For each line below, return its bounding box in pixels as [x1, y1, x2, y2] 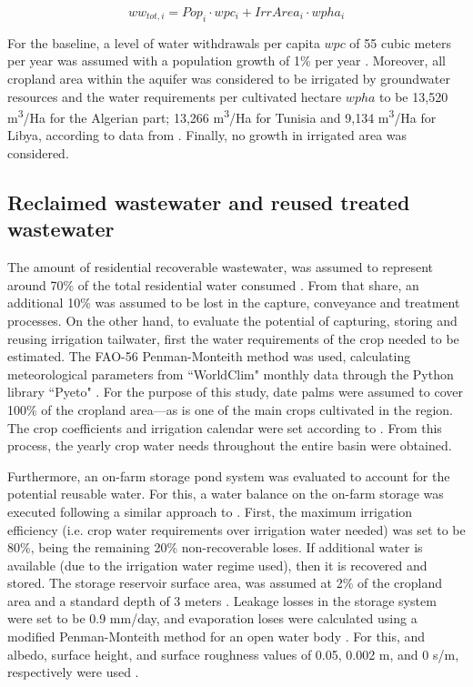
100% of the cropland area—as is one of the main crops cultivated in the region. [7, 399, 453, 419]
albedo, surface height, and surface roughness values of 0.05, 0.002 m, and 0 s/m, [7, 644, 459, 663]
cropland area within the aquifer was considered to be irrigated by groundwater [7, 68, 451, 87]
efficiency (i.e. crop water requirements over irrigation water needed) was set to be [7, 520, 466, 539]
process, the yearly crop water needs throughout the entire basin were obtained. [7, 436, 452, 455]
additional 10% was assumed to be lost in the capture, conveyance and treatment [7, 293, 460, 312]
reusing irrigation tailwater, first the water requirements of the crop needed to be [7, 328, 459, 348]
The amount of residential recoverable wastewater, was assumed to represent [7, 258, 434, 277]
